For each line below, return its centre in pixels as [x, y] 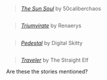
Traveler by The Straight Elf [54, 60]
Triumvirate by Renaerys [51, 25]
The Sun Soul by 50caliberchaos [61, 9]
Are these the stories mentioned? [47, 72]
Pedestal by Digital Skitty [51, 43]
